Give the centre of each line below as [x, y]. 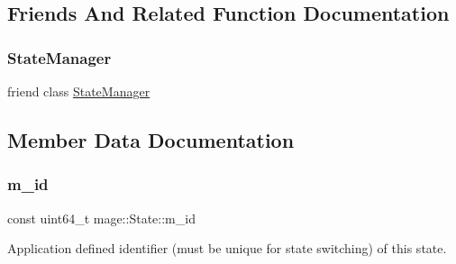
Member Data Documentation [151, 139]
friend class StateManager [79, 91]
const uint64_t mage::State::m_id [101, 218]
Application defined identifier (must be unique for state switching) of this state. [227, 248]
